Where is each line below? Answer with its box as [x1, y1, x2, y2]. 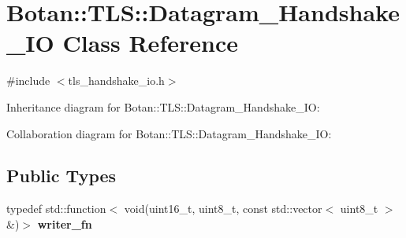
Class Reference [62, 27, 238, 59]
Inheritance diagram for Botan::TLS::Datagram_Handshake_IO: [6, 98, 320, 115]
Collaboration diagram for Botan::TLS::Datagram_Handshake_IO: [6, 125, 332, 141]
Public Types [6, 163, 117, 188]
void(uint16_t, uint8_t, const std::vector [124, 200, 322, 217]
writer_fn [37, 215, 92, 232]
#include [6, 72, 50, 89]
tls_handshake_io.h [68, 72, 165, 89]
